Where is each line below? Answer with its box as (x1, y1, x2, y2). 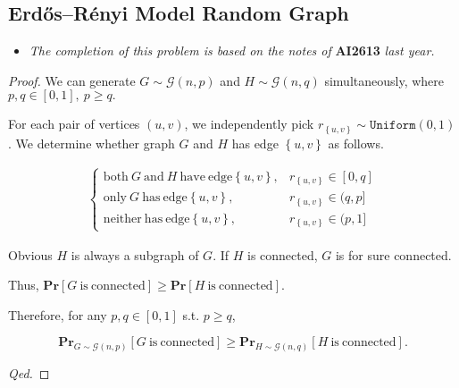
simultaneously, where (324, 71, 445, 89)
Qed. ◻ (8, 364, 50, 383)
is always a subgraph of (71, 245, 199, 264)
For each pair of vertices (8, 114, 140, 133)
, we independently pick (184, 114, 314, 133)
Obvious (8, 245, 53, 264)
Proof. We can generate (8, 71, 136, 89)
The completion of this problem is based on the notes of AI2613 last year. (29, 41, 435, 60)
